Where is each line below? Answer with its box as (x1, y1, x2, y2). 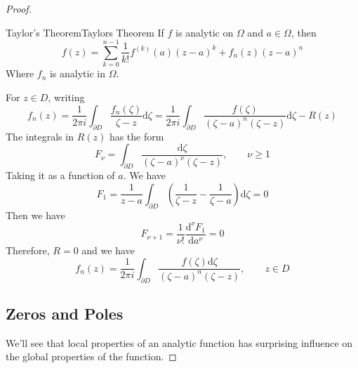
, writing (48, 89, 85, 104)
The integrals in (6, 129, 74, 143)
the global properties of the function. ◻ (6, 349, 177, 364)
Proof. (6, 1, 32, 15)
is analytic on (175, 25, 234, 39)
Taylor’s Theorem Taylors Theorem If (6, 25, 164, 39)
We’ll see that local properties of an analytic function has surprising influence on (6, 335, 353, 350)
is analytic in (49, 66, 106, 81)
